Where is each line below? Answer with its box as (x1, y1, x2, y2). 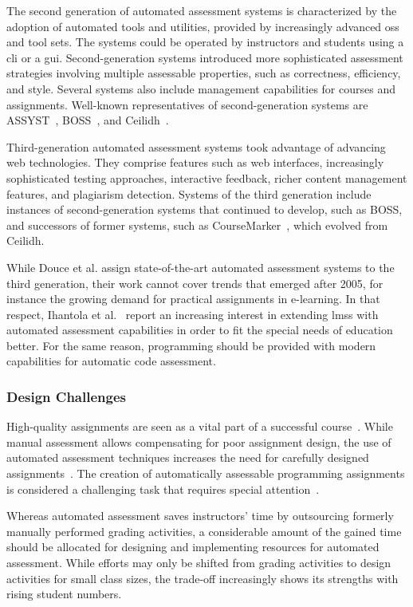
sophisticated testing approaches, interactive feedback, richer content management (6, 169, 407, 186)
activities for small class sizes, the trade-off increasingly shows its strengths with (6, 570, 399, 586)
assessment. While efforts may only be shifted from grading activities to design (6, 554, 391, 571)
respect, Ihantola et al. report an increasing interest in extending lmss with (6, 305, 379, 322)
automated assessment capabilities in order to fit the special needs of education (6, 321, 393, 338)
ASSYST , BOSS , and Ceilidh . (6, 112, 169, 128)
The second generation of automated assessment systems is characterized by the (6, 2, 397, 18)
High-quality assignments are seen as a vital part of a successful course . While (6, 418, 393, 435)
